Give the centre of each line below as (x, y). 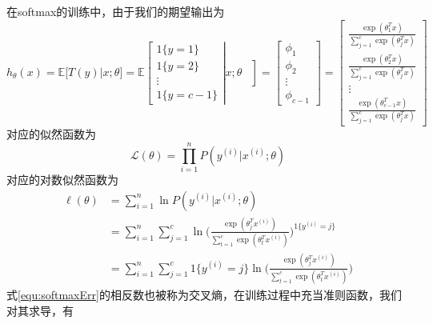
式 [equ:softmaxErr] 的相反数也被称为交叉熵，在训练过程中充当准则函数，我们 (204, 294)
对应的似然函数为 (51, 134)
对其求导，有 (40, 310)
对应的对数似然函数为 (62, 179)
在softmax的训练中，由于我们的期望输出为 (116, 11)
